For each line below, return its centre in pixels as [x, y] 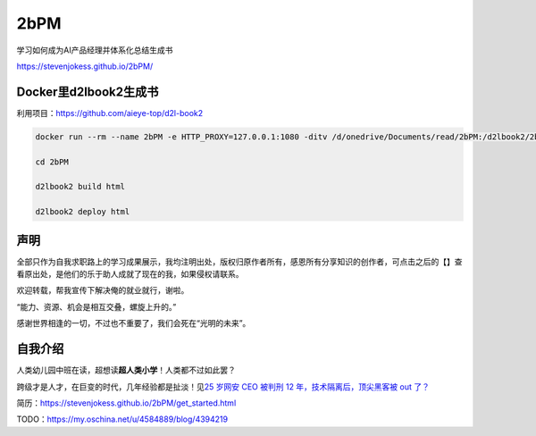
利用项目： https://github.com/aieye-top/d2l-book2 [110, 113]
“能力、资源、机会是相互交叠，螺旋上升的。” [96, 306]
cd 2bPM [52, 162]
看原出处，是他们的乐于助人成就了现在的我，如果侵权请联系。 [130, 274]
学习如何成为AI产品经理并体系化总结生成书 [95, 50]
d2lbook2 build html [80, 187]
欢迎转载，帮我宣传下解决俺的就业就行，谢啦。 [103, 290]
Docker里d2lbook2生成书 [88, 92]
